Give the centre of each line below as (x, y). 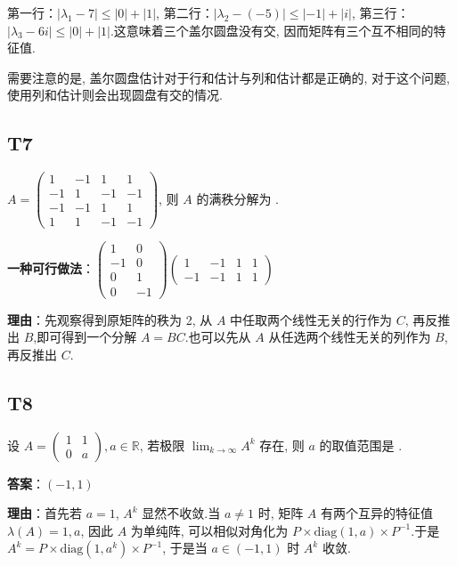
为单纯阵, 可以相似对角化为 (209, 530)
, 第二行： (185, 12)
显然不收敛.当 (181, 513)
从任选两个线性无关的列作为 (350, 337)
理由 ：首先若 (45, 513)
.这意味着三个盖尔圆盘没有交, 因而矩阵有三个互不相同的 (272, 30)
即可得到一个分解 (87, 337)
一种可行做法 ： (51, 267)
